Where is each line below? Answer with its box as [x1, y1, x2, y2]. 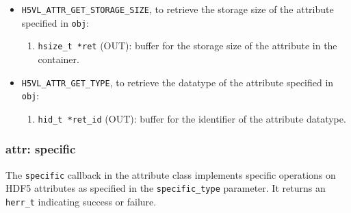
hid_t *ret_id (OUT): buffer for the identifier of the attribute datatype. [38, 111, 346, 125]
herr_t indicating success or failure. [5, 195, 157, 209]
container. [38, 51, 79, 66]
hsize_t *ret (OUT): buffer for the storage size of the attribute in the [38, 38, 337, 53]
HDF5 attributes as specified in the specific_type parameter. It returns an [5, 181, 326, 195]
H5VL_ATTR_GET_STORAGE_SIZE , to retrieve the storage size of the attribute [21, 2, 334, 16]
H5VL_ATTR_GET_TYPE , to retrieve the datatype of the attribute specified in [21, 75, 334, 89]
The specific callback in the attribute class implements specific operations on [5, 167, 336, 181]
